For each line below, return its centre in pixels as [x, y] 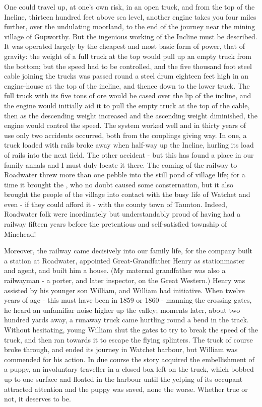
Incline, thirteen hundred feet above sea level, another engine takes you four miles [130, 16]
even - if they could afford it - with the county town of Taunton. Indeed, [116, 204]
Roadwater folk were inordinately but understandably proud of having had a [122, 214]
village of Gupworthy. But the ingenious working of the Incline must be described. [131, 36]
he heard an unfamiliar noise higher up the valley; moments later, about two [122, 310]
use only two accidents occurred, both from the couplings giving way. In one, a [125, 135]
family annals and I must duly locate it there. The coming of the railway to [121, 164]
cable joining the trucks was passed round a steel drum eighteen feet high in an [126, 76]
